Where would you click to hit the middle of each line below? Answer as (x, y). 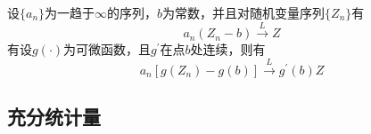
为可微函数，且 (107, 49)
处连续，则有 (228, 49)
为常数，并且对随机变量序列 (244, 12)
